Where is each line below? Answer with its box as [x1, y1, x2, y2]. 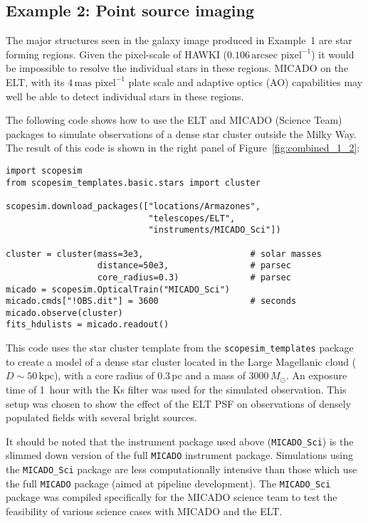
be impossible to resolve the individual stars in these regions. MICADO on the [6, 60, 349, 75]
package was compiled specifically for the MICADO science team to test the [6, 490, 337, 504]
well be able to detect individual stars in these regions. [6, 88, 244, 103]
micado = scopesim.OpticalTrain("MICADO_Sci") [6, 284, 230, 295]
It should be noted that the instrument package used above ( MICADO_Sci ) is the [6, 433, 354, 448]
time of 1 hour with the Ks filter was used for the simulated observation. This [6, 381, 347, 396]
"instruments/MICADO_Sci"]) [148, 225, 281, 236]
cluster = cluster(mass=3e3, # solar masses [6, 248, 322, 259]
